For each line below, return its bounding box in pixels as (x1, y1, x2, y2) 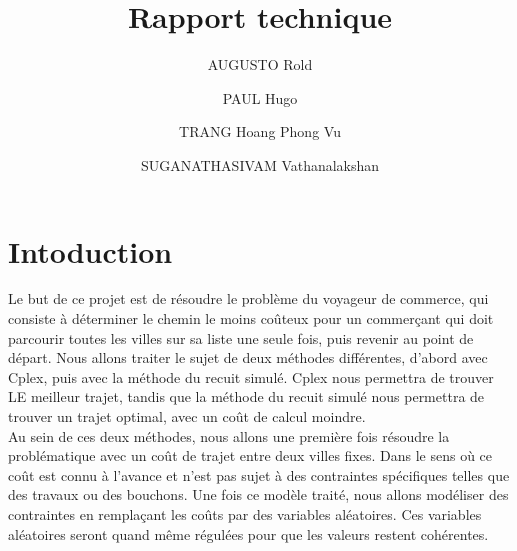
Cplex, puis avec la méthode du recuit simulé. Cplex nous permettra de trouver (8, 366, 494, 387)
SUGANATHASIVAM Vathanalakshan (140, 154, 380, 175)
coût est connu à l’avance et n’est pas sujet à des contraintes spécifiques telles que (8, 464, 510, 485)
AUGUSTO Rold (207, 54, 313, 75)
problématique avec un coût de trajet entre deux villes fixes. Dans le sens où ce (8, 445, 493, 466)
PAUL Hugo (222, 87, 298, 108)
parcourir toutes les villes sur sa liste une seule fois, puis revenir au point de (8, 327, 474, 348)
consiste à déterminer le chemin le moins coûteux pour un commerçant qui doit (8, 308, 494, 329)
